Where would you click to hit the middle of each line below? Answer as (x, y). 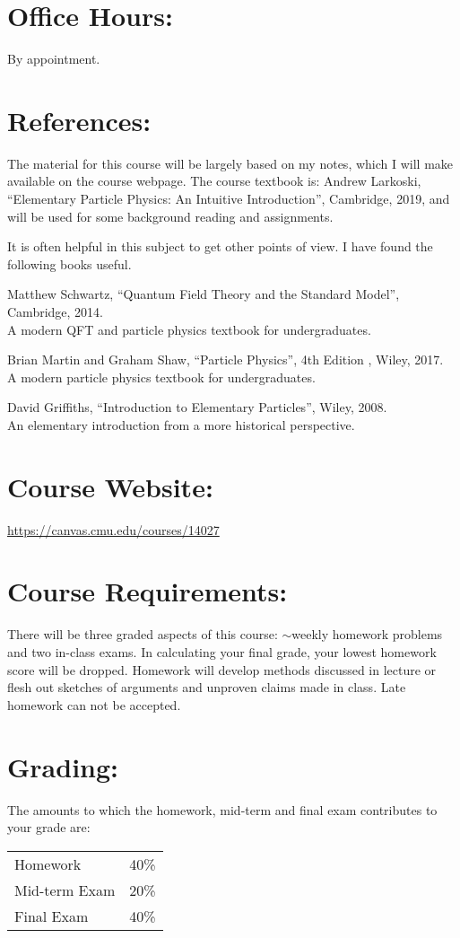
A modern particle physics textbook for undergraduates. (161, 377)
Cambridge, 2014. (55, 311)
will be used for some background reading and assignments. (170, 216)
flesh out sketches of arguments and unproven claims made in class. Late (207, 687)
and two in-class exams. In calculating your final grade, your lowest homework (222, 652)
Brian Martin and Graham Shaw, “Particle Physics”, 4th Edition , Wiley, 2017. (226, 359)
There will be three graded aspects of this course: (143, 634)
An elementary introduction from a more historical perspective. (181, 424)
